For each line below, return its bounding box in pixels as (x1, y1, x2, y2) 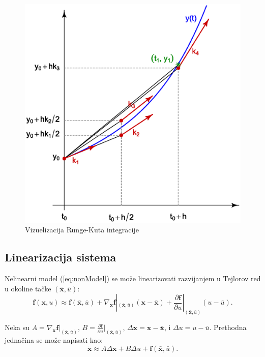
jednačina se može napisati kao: (5, 335, 103, 345)
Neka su (5, 322, 30, 333)
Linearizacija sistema (5, 249, 116, 265)
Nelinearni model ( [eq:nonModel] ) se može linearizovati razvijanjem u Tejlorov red (5, 273, 261, 284)
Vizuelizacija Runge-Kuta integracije (25, 224, 139, 235)
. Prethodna (209, 322, 247, 333)
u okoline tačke (5, 283, 51, 293)
